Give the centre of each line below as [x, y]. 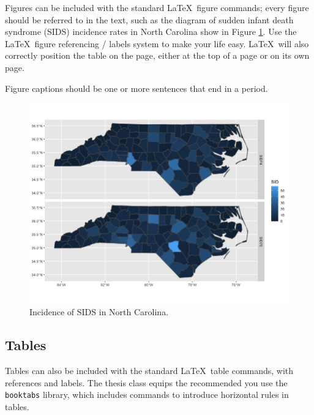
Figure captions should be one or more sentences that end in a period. [136, 88]
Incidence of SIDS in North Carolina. [99, 312]
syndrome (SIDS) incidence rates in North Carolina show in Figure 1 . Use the [151, 32]
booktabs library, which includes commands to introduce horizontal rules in [147, 394]
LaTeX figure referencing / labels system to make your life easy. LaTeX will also [157, 43]
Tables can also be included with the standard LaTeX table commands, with [149, 371]
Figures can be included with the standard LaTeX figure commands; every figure [157, 7]
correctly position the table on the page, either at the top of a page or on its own [157, 55]
